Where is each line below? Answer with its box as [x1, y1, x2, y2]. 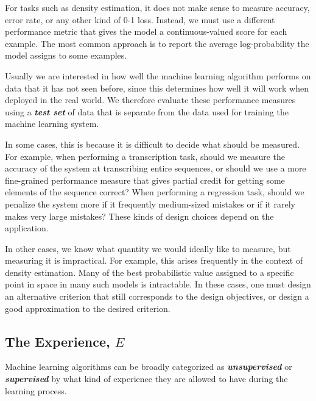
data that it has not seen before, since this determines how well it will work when [5, 81, 309, 94]
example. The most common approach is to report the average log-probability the [5, 37, 309, 49]
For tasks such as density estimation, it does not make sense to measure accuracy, [5, 1, 310, 13]
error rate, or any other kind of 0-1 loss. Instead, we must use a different [5, 13, 275, 26]
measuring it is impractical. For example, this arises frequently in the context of [5, 254, 303, 267]
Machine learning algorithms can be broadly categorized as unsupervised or [5, 360, 292, 373]
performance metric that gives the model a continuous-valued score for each [5, 25, 287, 38]
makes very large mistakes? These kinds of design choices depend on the [5, 209, 274, 222]
